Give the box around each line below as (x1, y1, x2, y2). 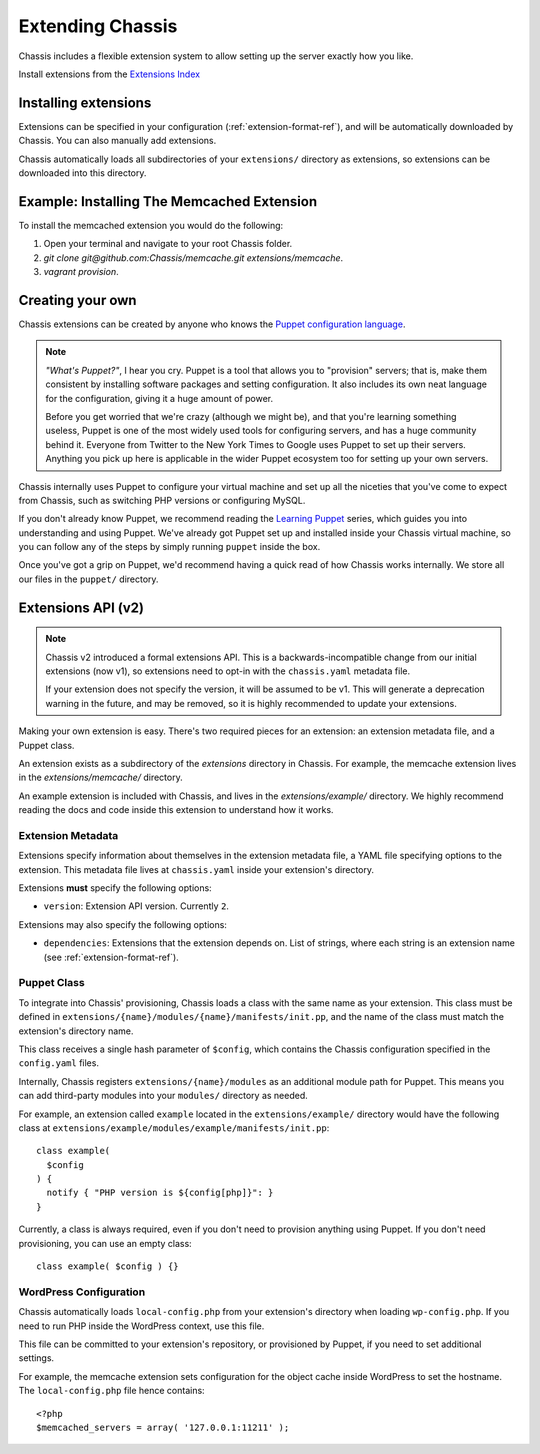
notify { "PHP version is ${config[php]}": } (46, 1187, 274, 1199)
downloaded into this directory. (18, 167, 147, 179)
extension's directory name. (18, 1025, 134, 1037)
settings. (18, 1352, 55, 1364)
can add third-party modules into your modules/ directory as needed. (18, 1090, 309, 1102)
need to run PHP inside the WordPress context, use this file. (18, 1320, 265, 1332)
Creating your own (18, 291, 137, 309)
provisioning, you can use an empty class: (18, 1237, 192, 1249)
